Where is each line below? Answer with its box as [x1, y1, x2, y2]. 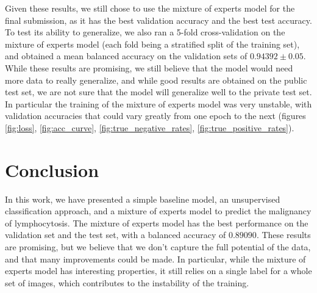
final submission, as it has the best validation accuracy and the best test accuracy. [5, 13, 312, 26]
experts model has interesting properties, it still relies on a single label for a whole [5, 264, 312, 277]
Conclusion [5, 157, 99, 182]
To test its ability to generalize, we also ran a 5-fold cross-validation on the [5, 26, 285, 38]
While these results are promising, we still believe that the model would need [5, 61, 293, 74]
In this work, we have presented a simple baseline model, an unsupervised [5, 192, 280, 205]
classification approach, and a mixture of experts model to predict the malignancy [5, 204, 312, 217]
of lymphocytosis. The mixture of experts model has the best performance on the [5, 216, 308, 229]
